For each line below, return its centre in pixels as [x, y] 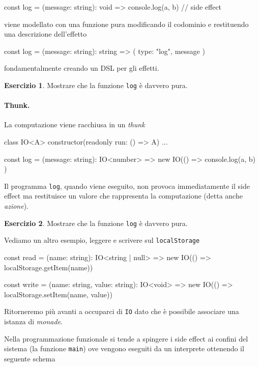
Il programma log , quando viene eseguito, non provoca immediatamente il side [127, 186]
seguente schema [30, 358]
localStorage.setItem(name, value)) [58, 294]
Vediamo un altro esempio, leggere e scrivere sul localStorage [102, 240]
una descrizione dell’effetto [46, 34]
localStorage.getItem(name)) [49, 267]
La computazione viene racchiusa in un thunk [75, 124]
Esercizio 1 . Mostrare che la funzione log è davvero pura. [96, 85]
